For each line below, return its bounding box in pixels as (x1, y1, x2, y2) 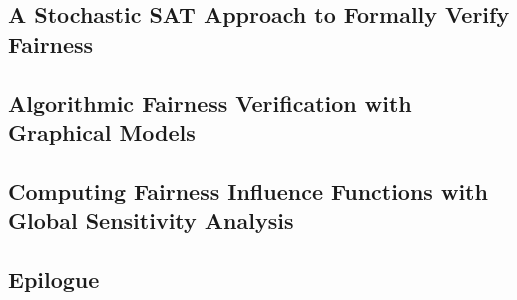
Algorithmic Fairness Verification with (8, 87, 412, 118)
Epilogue (8, 263, 100, 294)
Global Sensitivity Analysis (8, 205, 294, 236)
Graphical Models (8, 116, 196, 147)
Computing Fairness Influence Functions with (8, 175, 488, 206)
